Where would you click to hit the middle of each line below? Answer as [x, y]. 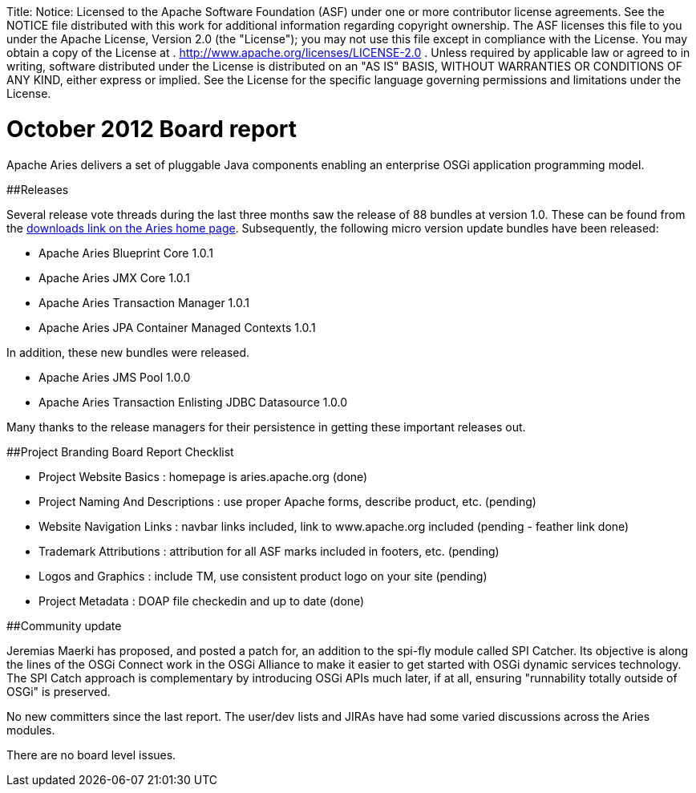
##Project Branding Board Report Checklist [120, 451]
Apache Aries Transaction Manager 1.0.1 [144, 302]
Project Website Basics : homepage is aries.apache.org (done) [203, 476]
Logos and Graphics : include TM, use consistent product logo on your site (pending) [263, 576]
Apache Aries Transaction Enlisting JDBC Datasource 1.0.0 [193, 402]
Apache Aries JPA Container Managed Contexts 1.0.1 [177, 327]
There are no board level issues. [91, 755]
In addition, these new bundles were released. [128, 352]
